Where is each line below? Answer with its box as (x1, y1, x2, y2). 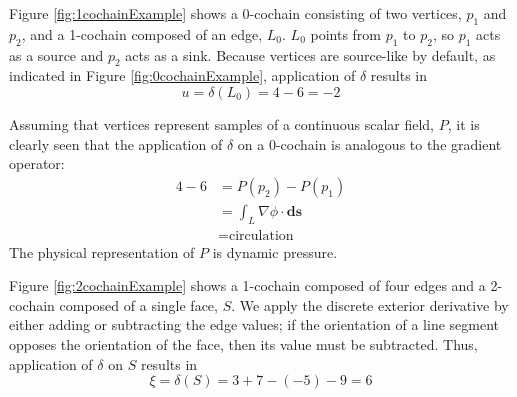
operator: (9, 153, 65, 174)
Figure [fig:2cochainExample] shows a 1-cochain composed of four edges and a (9, 275, 486, 296)
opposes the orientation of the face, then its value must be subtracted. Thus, (9, 334, 478, 355)
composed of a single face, (59, 294, 218, 315)
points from (310, 23, 382, 44)
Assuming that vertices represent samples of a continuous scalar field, (9, 113, 435, 134)
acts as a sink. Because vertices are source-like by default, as (125, 44, 496, 65)
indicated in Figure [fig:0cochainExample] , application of (9, 65, 356, 86)
